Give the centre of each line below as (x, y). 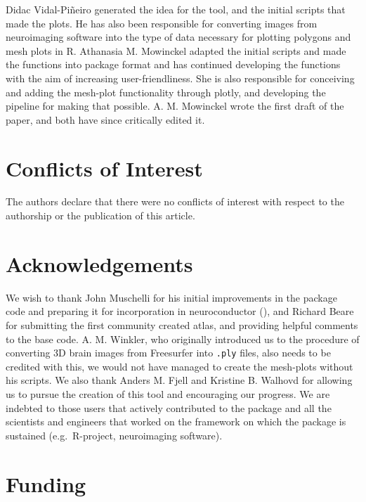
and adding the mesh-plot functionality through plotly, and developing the (166, 92)
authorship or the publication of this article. (100, 215)
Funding (46, 483)
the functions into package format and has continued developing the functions (173, 64)
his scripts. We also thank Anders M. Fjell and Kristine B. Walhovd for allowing (179, 380)
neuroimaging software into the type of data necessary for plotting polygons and (178, 37)
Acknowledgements (99, 263)
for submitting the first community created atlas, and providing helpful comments (182, 324)
